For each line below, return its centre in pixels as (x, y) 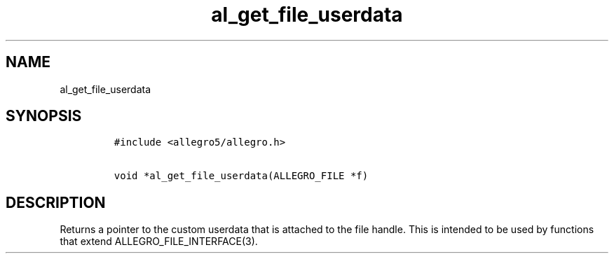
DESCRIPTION (56, 202)
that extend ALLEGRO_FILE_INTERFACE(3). (159, 241)
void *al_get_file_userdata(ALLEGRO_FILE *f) (241, 176)
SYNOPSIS (44, 116)
